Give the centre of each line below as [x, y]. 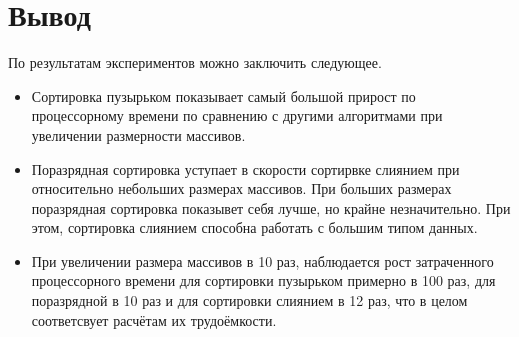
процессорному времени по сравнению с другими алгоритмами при [237, 115]
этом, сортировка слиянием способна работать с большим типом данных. [254, 227]
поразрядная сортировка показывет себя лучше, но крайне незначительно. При [271, 207]
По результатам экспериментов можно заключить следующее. [195, 62]
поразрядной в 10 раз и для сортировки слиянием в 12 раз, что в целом [249, 300]
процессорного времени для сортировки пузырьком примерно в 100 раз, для [263, 280]
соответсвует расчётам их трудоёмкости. [154, 319]
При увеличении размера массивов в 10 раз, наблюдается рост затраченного [262, 260]
